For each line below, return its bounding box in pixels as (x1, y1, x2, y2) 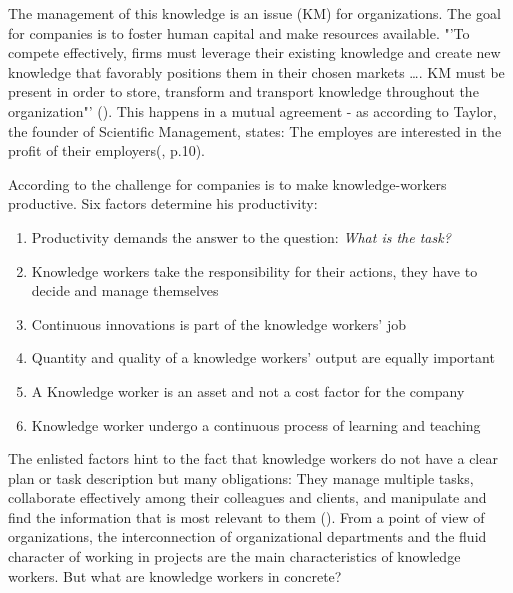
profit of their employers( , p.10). (8, 140, 206, 161)
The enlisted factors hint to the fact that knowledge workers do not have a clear (8, 448, 498, 469)
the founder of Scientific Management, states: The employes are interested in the (8, 120, 502, 141)
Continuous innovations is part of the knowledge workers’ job (31, 313, 406, 334)
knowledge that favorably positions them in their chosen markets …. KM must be (8, 61, 505, 82)
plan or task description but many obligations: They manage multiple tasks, (8, 467, 474, 488)
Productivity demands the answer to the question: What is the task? (31, 226, 451, 247)
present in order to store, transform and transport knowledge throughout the (8, 81, 479, 102)
